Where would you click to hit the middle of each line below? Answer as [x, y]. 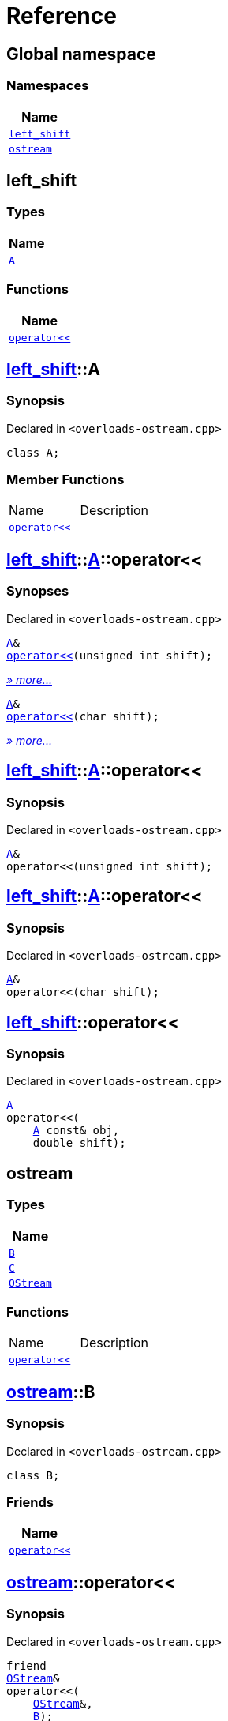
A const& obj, [76, 1131]
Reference [62, 16]
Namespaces [48, 86]
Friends [30, 1502]
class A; [33, 452]
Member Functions [65, 480]
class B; [33, 1475]
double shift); [79, 1143]
